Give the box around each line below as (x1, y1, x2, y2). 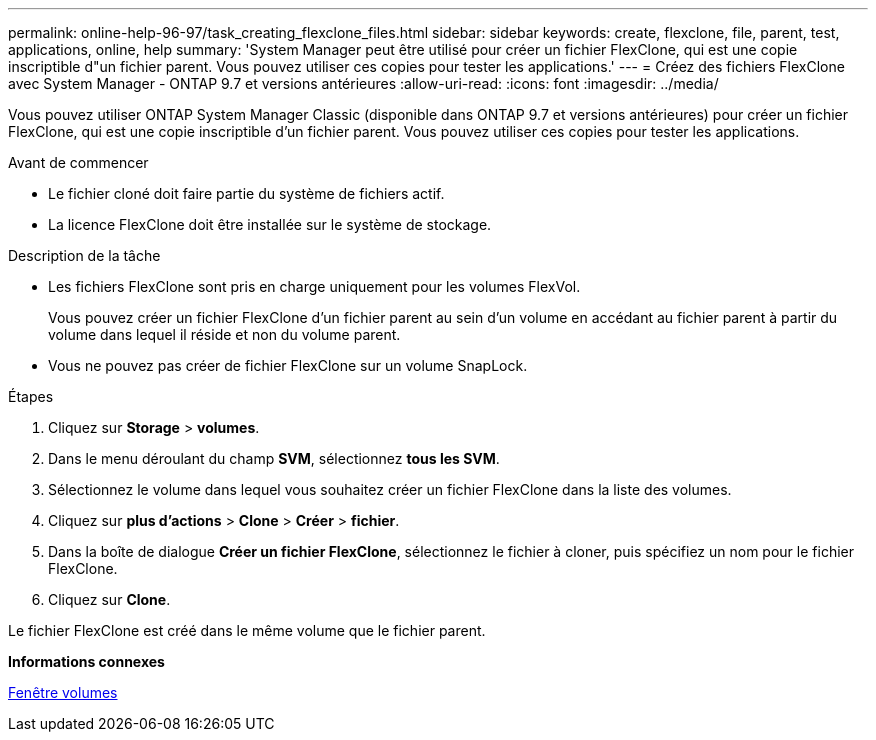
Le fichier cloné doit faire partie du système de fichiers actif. (48, 185, 445, 202)
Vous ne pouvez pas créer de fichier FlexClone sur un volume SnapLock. (48, 357, 528, 374)
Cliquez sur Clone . (48, 591, 171, 608)
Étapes (8, 388, 54, 405)
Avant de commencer (8, 154, 149, 171)
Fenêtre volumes (8, 684, 118, 701)
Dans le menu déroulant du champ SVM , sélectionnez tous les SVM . (48, 450, 500, 467)
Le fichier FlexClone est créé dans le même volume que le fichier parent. (8, 622, 486, 639)
